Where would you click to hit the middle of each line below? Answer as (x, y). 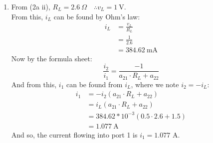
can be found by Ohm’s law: (97, 16)
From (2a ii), (31, 6)
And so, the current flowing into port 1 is (74, 134)
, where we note (155, 84)
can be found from (95, 84)
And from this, (34, 84)
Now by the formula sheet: (52, 58)
